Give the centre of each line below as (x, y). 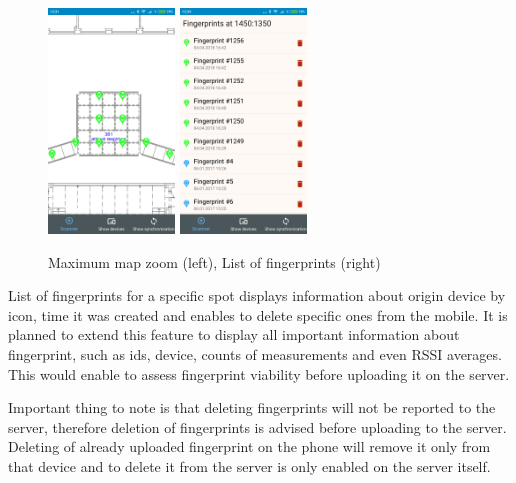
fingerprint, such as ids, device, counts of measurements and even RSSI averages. (255, 354)
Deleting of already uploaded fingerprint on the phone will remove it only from (249, 446)
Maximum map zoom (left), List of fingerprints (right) (214, 261)
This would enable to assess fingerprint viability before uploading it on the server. (259, 373)
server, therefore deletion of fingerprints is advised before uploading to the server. (257, 426)
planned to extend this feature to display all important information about (234, 334)
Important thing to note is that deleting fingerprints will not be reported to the (252, 407)
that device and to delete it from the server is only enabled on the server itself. (249, 466)
